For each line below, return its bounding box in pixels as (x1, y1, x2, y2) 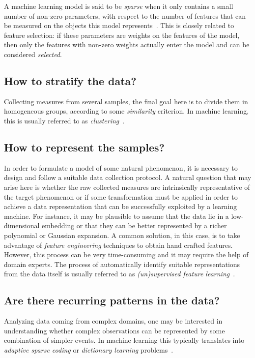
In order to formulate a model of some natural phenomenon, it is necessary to (4, 162, 238, 173)
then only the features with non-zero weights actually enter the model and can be (4, 39, 250, 50)
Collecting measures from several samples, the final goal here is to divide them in (4, 96, 248, 106)
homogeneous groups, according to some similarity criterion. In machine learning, (4, 106, 249, 116)
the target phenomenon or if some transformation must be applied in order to (4, 191, 238, 202)
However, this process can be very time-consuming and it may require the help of (4, 249, 249, 260)
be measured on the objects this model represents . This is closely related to (4, 20, 234, 30)
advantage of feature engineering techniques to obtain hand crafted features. (4, 239, 233, 250)
